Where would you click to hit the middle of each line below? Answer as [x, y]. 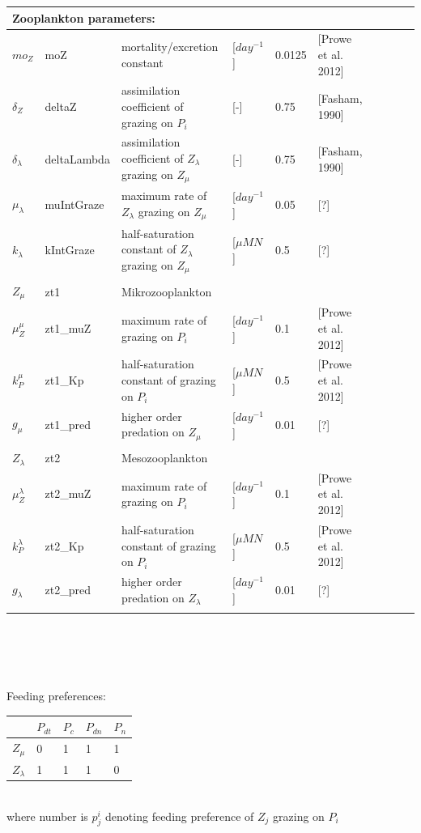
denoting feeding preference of [180, 816]
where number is [47, 816]
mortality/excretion [170, 47]
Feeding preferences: [56, 696]
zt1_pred [68, 425]
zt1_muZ [68, 328]
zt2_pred [68, 589]
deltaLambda [77, 158]
